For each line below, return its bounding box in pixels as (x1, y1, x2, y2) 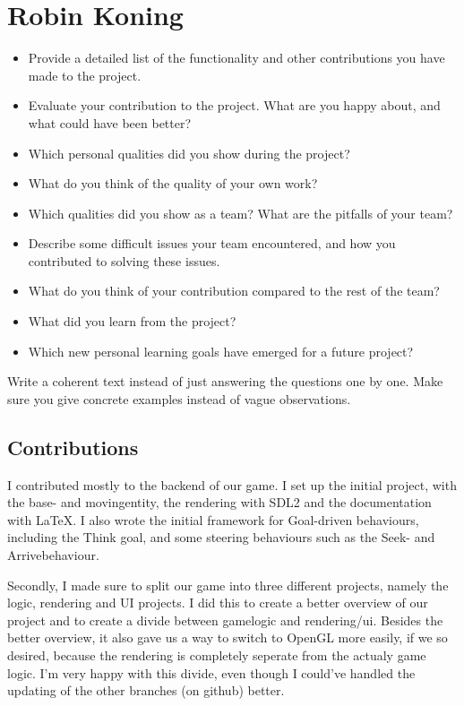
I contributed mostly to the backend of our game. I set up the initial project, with (7, 475, 457, 494)
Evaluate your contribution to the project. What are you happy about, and (28, 96, 441, 115)
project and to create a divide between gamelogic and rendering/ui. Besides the (7, 610, 443, 629)
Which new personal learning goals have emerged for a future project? (28, 341, 414, 360)
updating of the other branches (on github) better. (7, 681, 285, 700)
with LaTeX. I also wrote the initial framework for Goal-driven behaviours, (7, 510, 419, 529)
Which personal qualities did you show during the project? (28, 143, 350, 162)
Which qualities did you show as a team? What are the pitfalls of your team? (28, 203, 453, 222)
